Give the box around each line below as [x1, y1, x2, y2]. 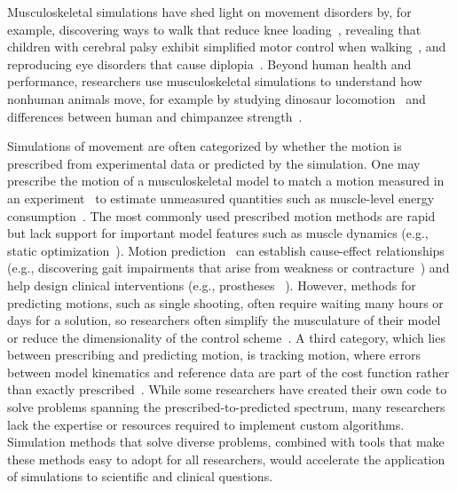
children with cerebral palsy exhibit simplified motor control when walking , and [7, 37, 446, 56]
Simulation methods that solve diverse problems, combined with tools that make [7, 432, 445, 451]
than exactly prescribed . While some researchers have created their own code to [7, 380, 447, 399]
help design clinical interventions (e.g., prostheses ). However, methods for [7, 275, 416, 294]
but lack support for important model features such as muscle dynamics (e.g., [7, 224, 429, 242]
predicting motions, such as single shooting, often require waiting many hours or [7, 293, 444, 312]
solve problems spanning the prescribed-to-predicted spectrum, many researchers [7, 398, 445, 416]
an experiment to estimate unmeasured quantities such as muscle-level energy [7, 188, 435, 207]
